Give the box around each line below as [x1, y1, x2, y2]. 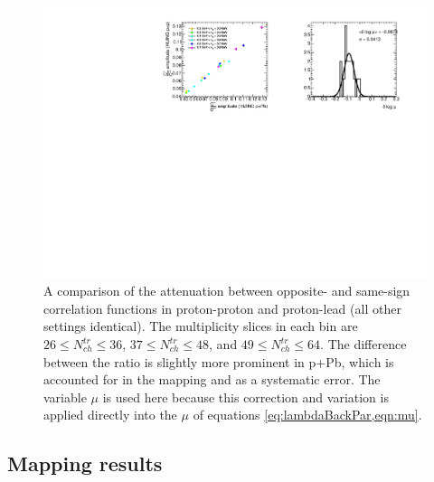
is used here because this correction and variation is [102, 387, 389, 406]
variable [43, 387, 87, 406]
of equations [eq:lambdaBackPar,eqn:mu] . [193, 405, 422, 424]
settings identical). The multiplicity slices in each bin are [43, 317, 358, 336]
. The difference [320, 335, 407, 354]
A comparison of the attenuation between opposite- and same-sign [43, 281, 410, 300]
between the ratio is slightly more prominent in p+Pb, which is [43, 352, 394, 371]
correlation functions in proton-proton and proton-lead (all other [43, 298, 401, 317]
